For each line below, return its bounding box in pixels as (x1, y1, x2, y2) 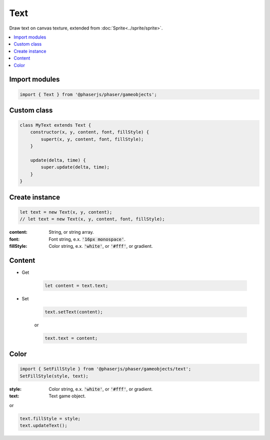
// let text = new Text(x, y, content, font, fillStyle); (19, 216, 165, 222)
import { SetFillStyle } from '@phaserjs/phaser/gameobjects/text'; (19, 366, 191, 372)
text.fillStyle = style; (19, 415, 81, 421)
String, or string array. (48, 229, 94, 235)
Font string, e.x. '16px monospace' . (48, 236, 126, 242)
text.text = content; (44, 335, 98, 341)
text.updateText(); (19, 422, 67, 428)
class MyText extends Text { (19, 123, 91, 128)
